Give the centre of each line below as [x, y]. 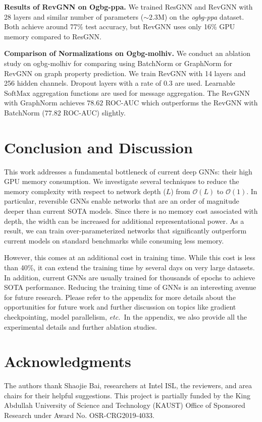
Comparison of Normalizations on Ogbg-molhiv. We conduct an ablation [127, 53]
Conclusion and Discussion [98, 147]
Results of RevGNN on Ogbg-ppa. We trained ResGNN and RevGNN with [128, 7]
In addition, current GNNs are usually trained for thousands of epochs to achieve [130, 277]
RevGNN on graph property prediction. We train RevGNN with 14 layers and [125, 73]
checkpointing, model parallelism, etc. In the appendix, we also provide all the [125, 316]
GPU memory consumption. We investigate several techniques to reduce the [122, 181]
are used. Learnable [205, 83]
